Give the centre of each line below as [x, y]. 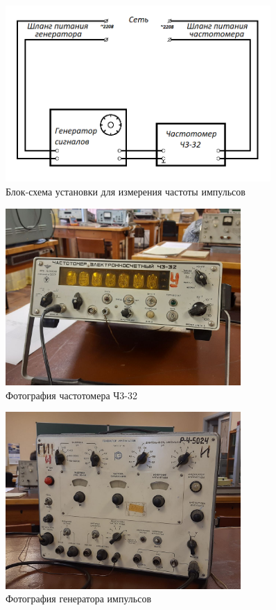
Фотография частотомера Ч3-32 [72, 395]
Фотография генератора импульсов [78, 599]
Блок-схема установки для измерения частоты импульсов [126, 192]
